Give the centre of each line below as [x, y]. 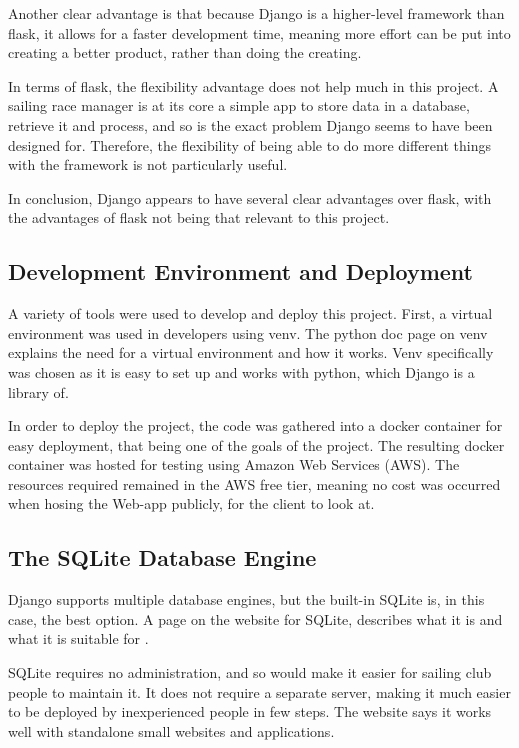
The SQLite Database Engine [162, 557]
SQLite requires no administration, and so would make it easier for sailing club [250, 672]
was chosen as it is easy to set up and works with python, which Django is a [241, 371]
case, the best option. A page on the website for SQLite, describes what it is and [255, 618]
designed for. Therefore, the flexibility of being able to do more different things [249, 144]
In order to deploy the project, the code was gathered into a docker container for [255, 425]
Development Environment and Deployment [240, 271]
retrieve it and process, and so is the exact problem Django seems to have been [250, 124]
